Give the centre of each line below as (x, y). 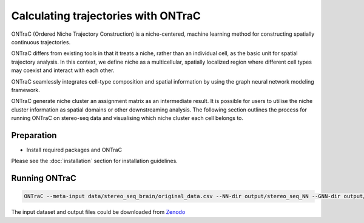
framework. (26, 90)
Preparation (34, 135)
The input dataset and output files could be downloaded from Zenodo (98, 212)
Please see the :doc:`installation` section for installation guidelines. (95, 161)
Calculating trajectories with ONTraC (106, 16)
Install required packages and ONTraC (74, 150)
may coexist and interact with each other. (63, 70)
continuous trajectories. (41, 42)
